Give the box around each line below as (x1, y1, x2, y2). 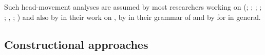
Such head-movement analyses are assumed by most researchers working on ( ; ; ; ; (4, 2, 262, 12)
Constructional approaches (4, 36, 148, 52)
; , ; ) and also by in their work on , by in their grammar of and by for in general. (4, 11, 261, 22)
